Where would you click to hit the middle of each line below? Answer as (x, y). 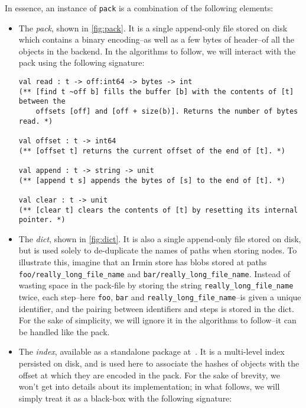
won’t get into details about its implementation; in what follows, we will (149, 386)
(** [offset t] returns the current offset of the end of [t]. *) (152, 151)
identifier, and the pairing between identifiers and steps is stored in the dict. (156, 308)
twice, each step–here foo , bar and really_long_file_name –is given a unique (160, 296)
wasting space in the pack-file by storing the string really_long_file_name (156, 285)
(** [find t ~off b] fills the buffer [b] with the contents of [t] (156, 91)
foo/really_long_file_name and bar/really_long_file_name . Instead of (154, 273)
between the (42, 102)
